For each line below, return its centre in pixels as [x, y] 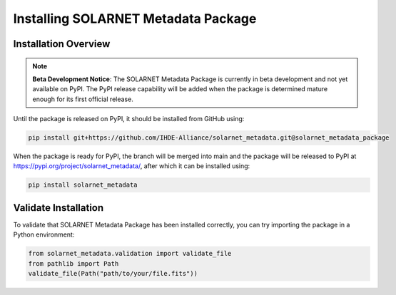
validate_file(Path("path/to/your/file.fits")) [113, 274]
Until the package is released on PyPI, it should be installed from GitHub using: [129, 119]
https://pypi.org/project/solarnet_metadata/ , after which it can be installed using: [132, 166]
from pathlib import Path [73, 263]
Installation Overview [62, 44]
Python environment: [44, 234]
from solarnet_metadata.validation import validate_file [130, 254]
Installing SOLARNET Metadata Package [135, 19]
